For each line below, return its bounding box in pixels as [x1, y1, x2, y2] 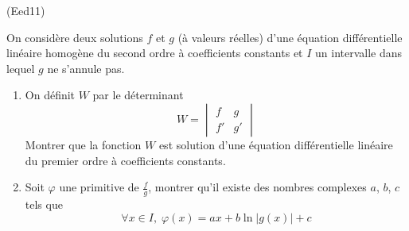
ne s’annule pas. [47, 60, 125, 76]
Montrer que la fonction [25, 136, 142, 152]
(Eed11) [6, 2, 45, 18]
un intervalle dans [315, 44, 403, 61]
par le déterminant [92, 87, 184, 103]
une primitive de [59, 179, 139, 195]
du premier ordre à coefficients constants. [25, 152, 226, 168]
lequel [6, 60, 35, 76]
